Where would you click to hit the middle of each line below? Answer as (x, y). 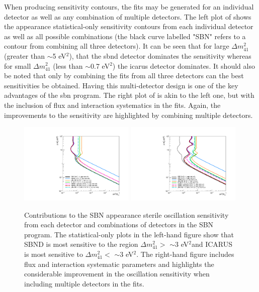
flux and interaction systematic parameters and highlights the (119, 264)
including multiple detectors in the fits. (84, 283)
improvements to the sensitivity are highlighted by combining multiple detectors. (128, 115)
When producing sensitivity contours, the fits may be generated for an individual (129, 7)
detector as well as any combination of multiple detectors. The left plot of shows (128, 16)
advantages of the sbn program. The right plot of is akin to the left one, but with (129, 95)
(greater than (24, 55)
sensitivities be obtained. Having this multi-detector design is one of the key (121, 85)
